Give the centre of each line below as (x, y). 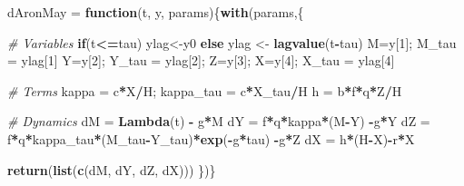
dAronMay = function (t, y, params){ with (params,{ (156, 12)
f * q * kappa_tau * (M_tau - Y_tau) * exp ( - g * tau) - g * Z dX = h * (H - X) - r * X (211, 138)
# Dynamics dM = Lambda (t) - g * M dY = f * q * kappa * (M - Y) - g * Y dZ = (219, 121)
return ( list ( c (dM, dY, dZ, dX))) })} (112, 169)
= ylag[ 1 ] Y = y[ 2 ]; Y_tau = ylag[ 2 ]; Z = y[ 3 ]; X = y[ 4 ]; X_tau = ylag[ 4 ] (201, 60)
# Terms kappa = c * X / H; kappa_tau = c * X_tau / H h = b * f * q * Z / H (205, 90)
